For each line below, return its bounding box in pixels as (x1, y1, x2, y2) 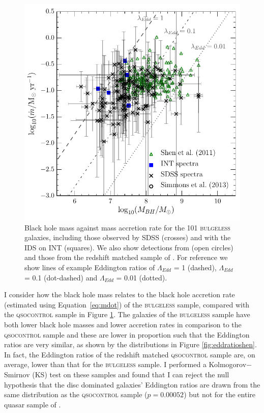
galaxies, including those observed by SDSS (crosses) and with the (24, 232, 231, 243)
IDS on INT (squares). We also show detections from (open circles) (24, 242, 233, 252)
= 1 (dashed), (173, 262, 217, 272)
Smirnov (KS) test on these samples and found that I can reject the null (4, 369, 229, 379)
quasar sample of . (4, 399, 61, 409)
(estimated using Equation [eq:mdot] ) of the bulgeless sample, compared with (4, 299, 250, 309)
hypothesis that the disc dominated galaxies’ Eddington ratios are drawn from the (4, 379, 260, 390)
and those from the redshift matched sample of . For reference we (24, 252, 228, 263)
